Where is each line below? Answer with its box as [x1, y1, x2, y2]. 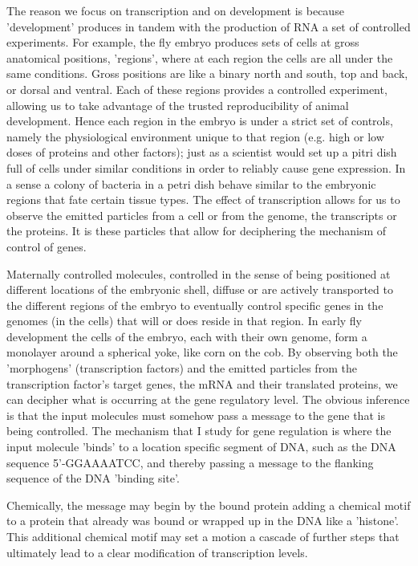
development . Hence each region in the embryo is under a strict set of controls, [6, 112, 393, 129]
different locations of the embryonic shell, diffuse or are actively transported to [6, 281, 393, 298]
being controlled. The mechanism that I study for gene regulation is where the [6, 422, 392, 439]
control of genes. [6, 238, 87, 254]
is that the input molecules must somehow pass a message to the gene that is [6, 406, 385, 423]
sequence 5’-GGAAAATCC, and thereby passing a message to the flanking [6, 454, 374, 470]
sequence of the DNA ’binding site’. [6, 470, 180, 487]
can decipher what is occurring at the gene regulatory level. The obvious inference [6, 391, 410, 408]
